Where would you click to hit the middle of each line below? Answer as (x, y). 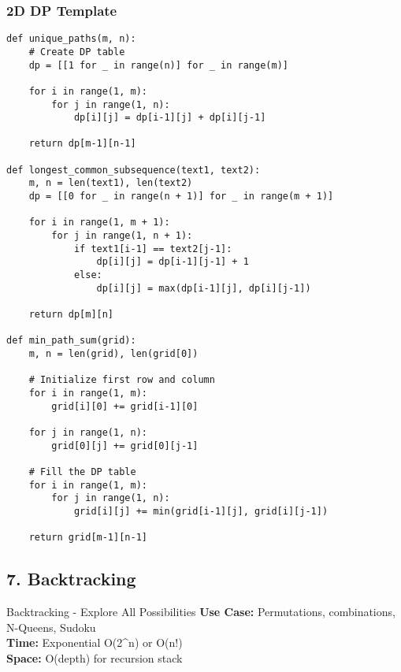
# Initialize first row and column (122, 380)
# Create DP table (77, 52)
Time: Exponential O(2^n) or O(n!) (95, 642)
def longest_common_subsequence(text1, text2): (134, 170)
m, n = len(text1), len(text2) (111, 183)
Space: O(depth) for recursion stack (95, 657)
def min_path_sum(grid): (71, 341)
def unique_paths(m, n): (71, 39)
